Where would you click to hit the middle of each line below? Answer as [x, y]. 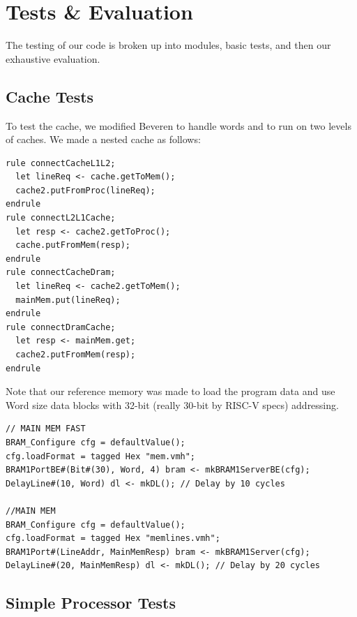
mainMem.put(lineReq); [68, 300]
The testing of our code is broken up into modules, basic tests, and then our [168, 45]
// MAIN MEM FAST [46, 429]
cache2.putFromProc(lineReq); [85, 190]
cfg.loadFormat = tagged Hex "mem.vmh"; [101, 456]
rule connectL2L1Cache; [61, 218]
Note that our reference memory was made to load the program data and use [170, 391]
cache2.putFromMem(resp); [76, 355]
